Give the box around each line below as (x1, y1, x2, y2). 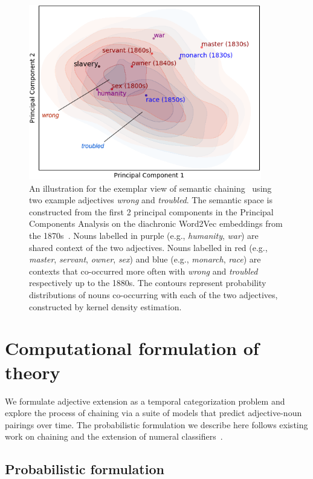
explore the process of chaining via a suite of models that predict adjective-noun (5, 406, 302, 419)
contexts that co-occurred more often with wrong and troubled (29, 264, 258, 277)
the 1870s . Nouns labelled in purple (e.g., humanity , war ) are (29, 229, 259, 242)
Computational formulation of (5, 336, 259, 360)
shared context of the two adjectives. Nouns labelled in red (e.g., (29, 241, 268, 253)
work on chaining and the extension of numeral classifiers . (5, 430, 223, 443)
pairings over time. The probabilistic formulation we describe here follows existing (5, 418, 308, 431)
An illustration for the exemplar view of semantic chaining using (29, 181, 272, 194)
